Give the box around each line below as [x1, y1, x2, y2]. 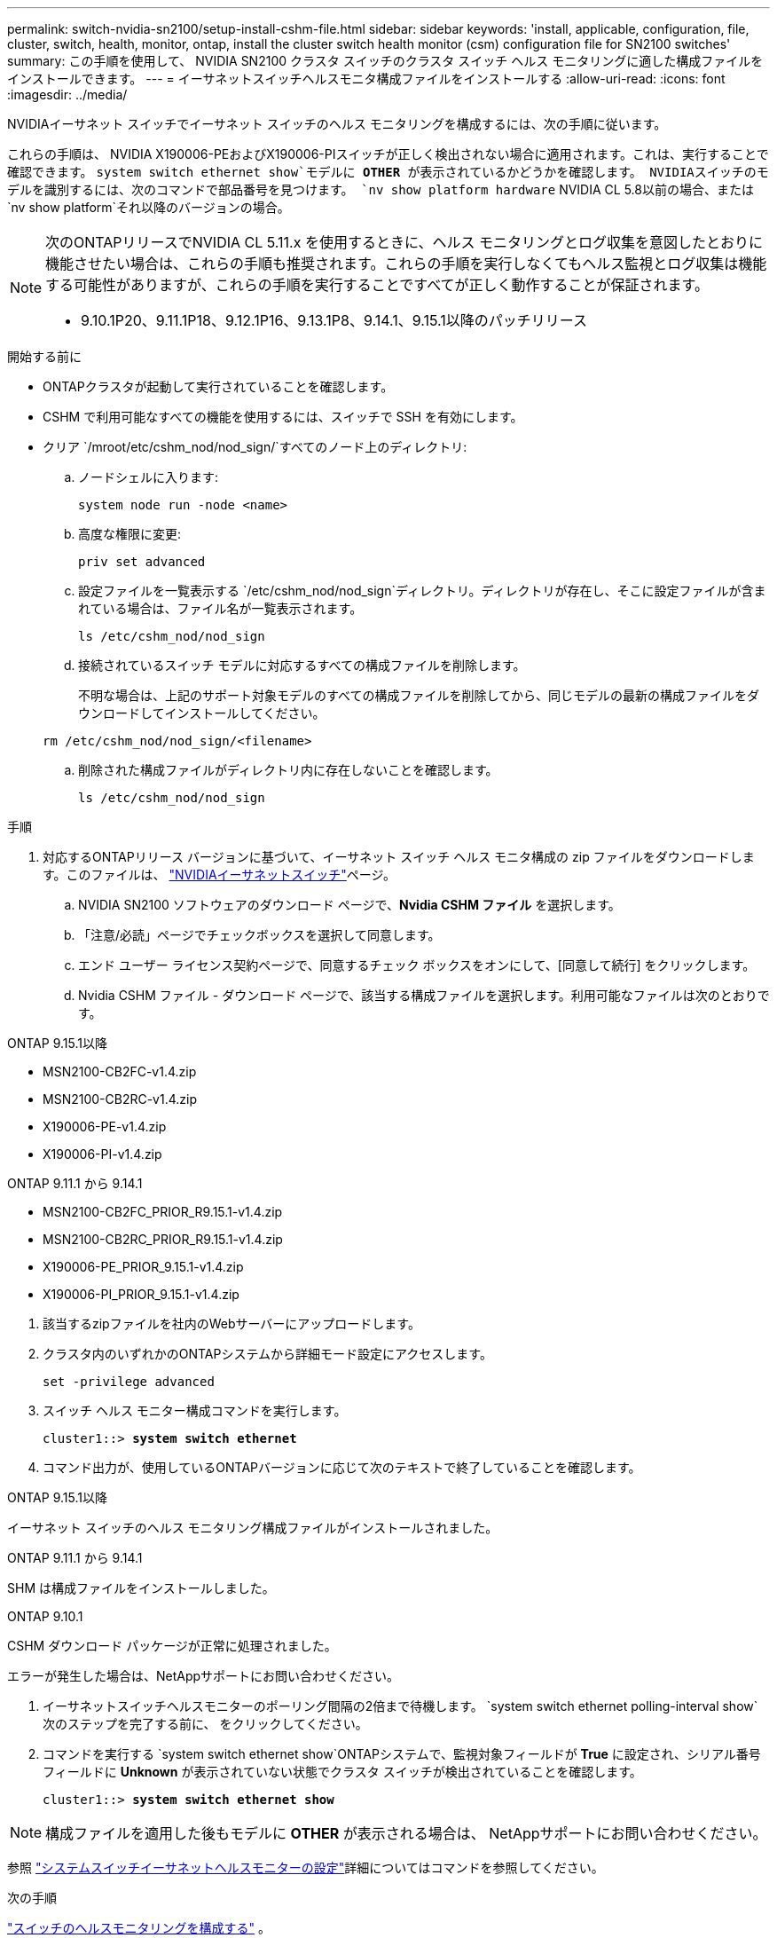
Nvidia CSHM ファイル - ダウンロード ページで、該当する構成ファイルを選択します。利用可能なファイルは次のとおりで [78, 988, 770, 1003]
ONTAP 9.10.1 [7, 1609, 83, 1624]
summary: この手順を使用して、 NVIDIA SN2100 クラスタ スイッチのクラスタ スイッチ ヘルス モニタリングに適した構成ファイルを [7, 53, 764, 68]
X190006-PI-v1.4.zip [43, 1146, 162, 1162]
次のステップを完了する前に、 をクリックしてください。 [43, 1716, 368, 1731]
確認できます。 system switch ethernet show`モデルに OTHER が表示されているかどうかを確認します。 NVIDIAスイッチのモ [7, 164, 769, 179]
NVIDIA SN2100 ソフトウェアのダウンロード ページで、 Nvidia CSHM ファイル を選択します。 [78, 897, 621, 912]
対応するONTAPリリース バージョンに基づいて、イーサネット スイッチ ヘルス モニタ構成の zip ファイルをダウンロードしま [43, 849, 755, 864]
